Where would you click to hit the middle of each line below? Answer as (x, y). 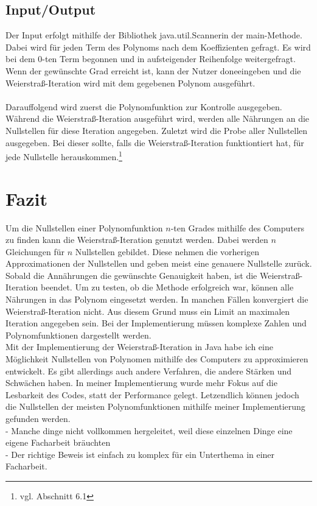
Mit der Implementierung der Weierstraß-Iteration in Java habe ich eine (139, 347)
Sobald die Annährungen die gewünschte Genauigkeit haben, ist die (131, 275)
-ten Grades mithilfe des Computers (237, 227)
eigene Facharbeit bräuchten (58, 442)
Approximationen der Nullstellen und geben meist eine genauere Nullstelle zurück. (159, 263)
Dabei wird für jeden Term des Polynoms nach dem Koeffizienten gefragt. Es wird (158, 47)
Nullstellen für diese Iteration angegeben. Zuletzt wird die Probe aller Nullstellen (157, 130)
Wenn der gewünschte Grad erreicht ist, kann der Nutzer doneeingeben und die (153, 70)
